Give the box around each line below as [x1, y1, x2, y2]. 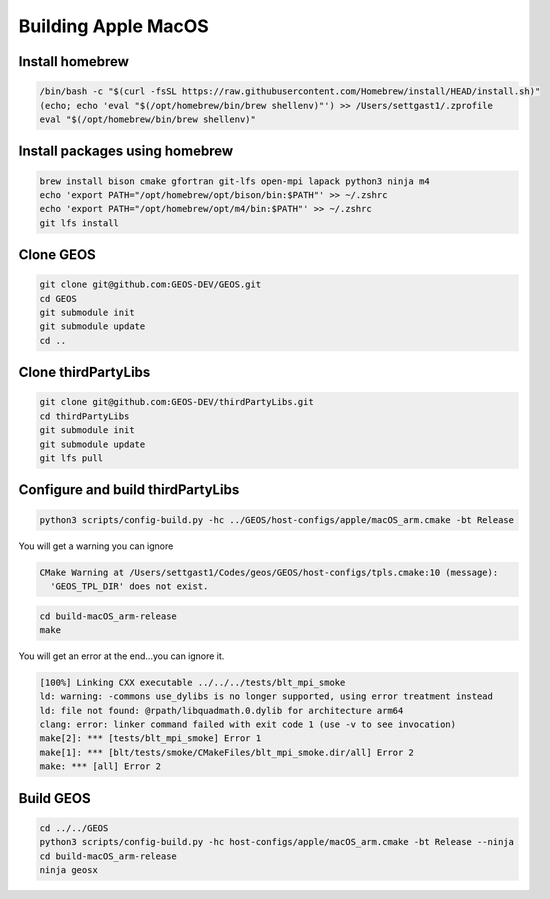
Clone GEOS [18, 246, 97, 264]
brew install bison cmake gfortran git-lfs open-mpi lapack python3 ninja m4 [39, 175, 430, 187]
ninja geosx [39, 865, 99, 876]
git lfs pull [39, 453, 104, 464]
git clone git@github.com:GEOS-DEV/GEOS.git [39, 279, 262, 290]
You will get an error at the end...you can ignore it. [18, 650, 225, 662]
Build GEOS [18, 790, 92, 807]
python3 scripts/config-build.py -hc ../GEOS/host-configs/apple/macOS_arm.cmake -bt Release [39, 514, 515, 525]
